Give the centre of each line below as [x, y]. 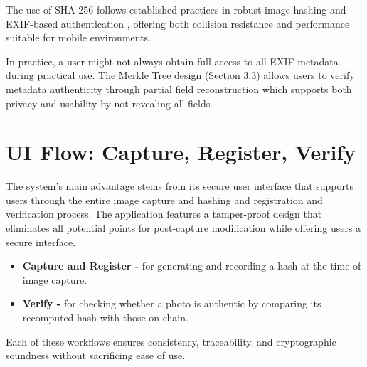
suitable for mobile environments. [79, 37]
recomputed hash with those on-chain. [105, 318]
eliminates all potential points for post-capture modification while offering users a [183, 228]
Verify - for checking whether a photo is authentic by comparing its [172, 303]
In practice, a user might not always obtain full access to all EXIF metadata [172, 61]
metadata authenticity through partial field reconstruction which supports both [179, 89]
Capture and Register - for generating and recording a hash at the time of [192, 266]
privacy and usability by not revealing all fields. [110, 103]
